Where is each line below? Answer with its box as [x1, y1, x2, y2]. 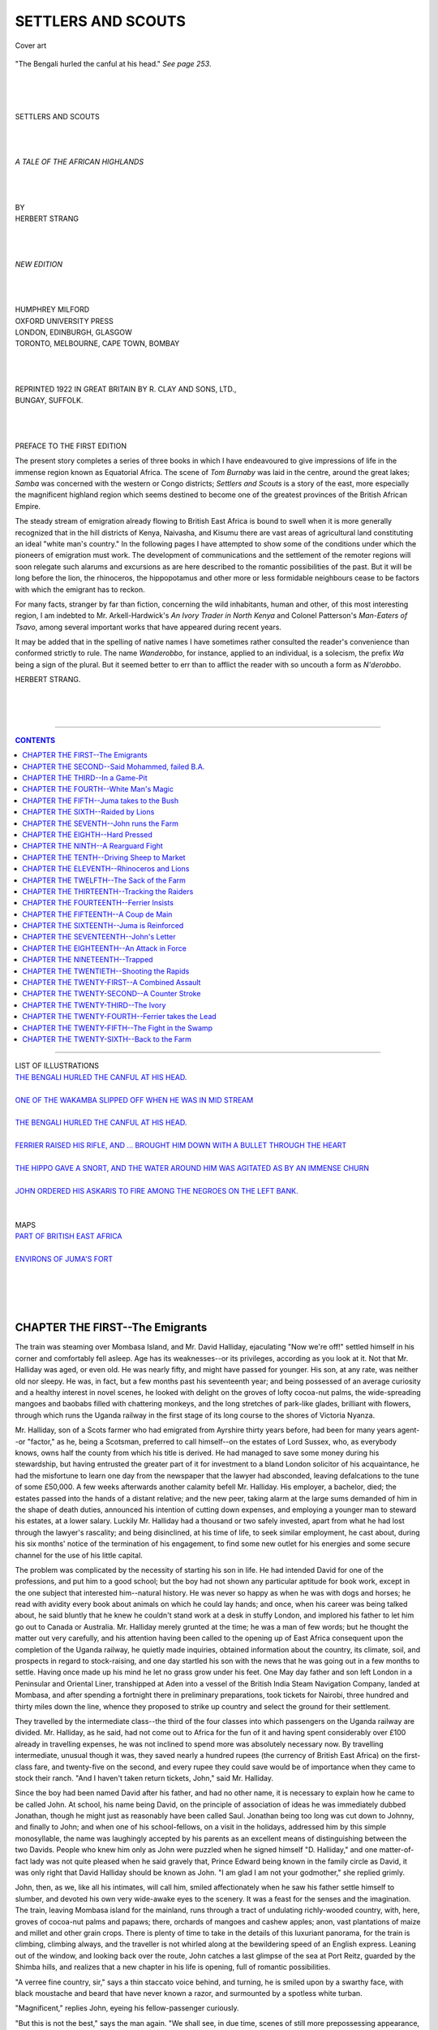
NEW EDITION [15, 259, 63, 269]
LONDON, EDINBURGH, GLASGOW [15, 327, 133, 337]
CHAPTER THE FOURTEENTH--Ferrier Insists [22, 898, 174, 908]
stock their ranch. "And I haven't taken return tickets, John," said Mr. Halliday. [15, 1773, 274, 1782]
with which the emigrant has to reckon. [15, 585, 145, 594]
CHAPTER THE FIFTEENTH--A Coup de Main [22, 909, 173, 919]
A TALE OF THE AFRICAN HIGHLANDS [15, 157, 144, 166]
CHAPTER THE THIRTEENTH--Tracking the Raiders [22, 886, 194, 896]
